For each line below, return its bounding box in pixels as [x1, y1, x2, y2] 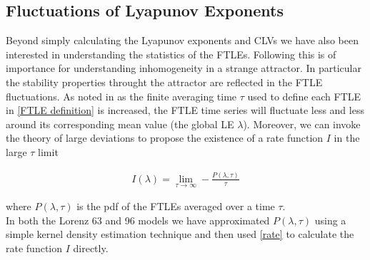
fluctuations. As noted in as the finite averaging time [6, 88, 237, 103]
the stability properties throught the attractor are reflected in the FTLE [6, 74, 323, 89]
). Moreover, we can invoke [243, 116, 361, 131]
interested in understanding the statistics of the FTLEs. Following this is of [6, 46, 336, 61]
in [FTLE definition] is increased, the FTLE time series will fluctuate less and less [6, 103, 364, 118]
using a [314, 212, 346, 227]
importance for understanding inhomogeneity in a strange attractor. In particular [6, 61, 361, 76]
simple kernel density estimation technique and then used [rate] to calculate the [6, 227, 354, 241]
